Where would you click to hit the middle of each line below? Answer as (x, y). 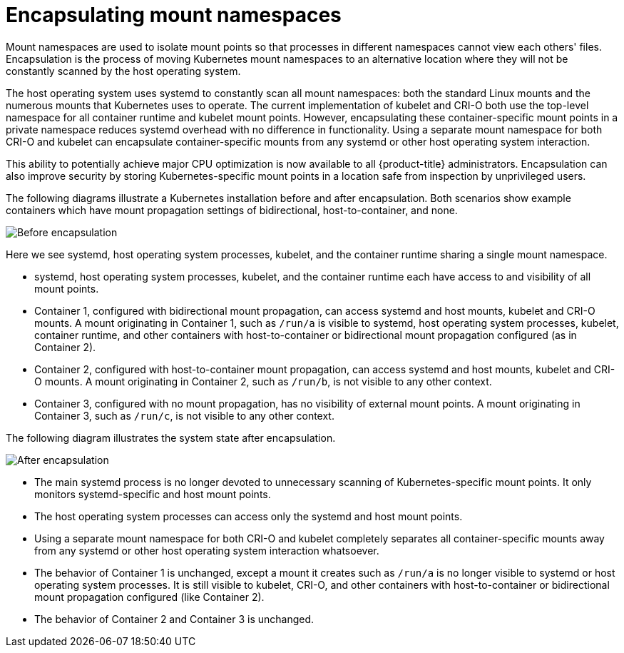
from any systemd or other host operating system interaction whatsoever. (207, 550)
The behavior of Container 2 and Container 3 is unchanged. (174, 619)
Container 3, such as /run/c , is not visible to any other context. (184, 415)
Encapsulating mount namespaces (174, 15)
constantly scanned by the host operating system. (123, 71)
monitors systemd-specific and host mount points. (153, 494)
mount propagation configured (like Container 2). (149, 597)
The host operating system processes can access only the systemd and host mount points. (249, 516)
